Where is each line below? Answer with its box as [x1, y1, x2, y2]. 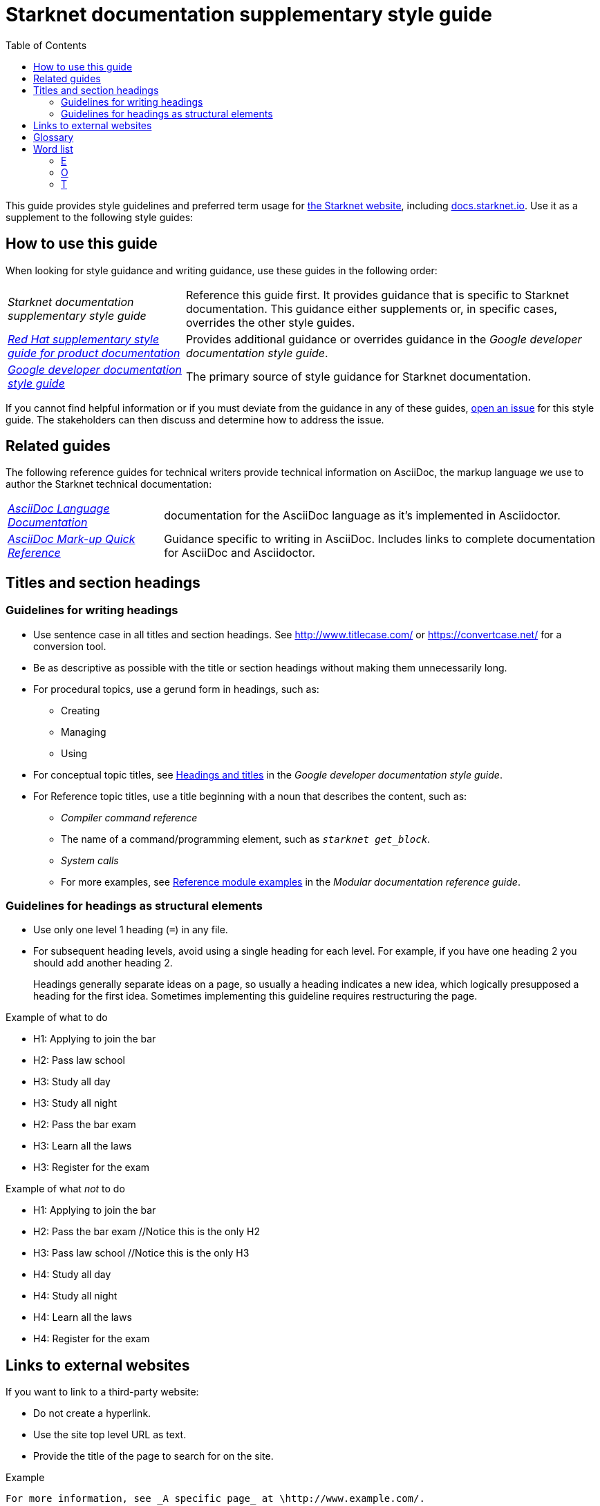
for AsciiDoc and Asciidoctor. [164, 546, 315, 560]
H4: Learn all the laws [33, 1311, 132, 1324]
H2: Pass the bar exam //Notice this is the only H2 [33, 1226, 260, 1238]
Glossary [33, 131, 74, 143]
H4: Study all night [33, 1290, 118, 1302]
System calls [61, 854, 119, 866]
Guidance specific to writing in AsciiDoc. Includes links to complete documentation [164, 532, 595, 546]
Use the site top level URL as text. [33, 1429, 187, 1441]
